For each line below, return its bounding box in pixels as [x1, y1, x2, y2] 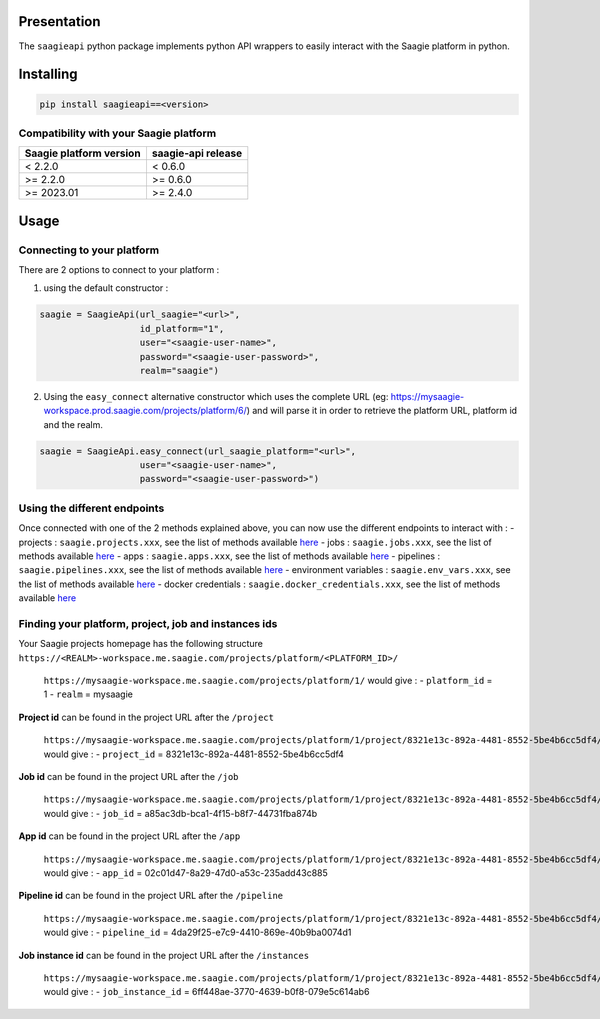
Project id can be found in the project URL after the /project [18, 711, 275, 723]
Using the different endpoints [18, 501, 165, 515]
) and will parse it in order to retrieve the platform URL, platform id [246, 405, 518, 417]
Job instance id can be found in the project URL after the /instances [18, 949, 310, 961]
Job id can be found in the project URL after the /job [18, 771, 239, 783]
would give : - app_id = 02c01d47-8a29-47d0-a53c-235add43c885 [43, 867, 329, 879]
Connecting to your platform [18, 243, 160, 257]
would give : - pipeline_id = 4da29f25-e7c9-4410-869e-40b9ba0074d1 [43, 926, 352, 939]
